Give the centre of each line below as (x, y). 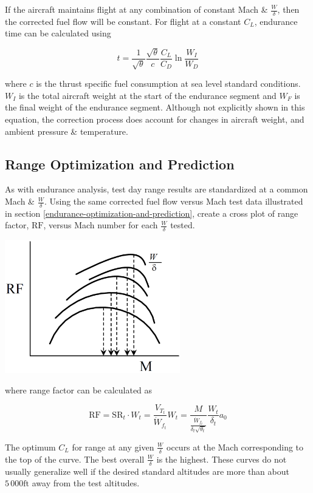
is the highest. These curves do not (222, 459)
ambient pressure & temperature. (67, 131)
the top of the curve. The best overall (75, 459)
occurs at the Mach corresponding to (235, 447)
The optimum (30, 447)
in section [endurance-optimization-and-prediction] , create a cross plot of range (152, 213)
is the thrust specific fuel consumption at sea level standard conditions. (168, 83)
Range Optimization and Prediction (120, 164)
